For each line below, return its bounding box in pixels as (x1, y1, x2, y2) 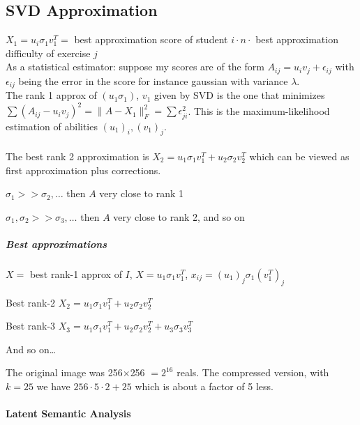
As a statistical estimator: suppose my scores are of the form (6, 59, 264, 74)
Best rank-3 (6, 318, 56, 333)
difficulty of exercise (6, 45, 91, 60)
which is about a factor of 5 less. (135, 379, 273, 394)
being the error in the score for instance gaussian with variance (18, 73, 288, 88)
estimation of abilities (6, 118, 98, 133)
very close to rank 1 (99, 186, 184, 201)
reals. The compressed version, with (177, 365, 329, 380)
